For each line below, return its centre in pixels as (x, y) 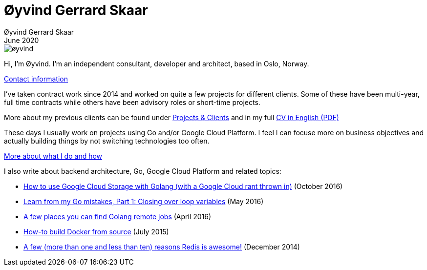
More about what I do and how (53, 156)
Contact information (36, 79)
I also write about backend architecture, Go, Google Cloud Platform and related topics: (143, 171)
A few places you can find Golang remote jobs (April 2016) (117, 216)
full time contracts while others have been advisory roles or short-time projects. (132, 102)
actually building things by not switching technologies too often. (107, 141)
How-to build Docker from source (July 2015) (96, 231)
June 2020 (21, 40)
